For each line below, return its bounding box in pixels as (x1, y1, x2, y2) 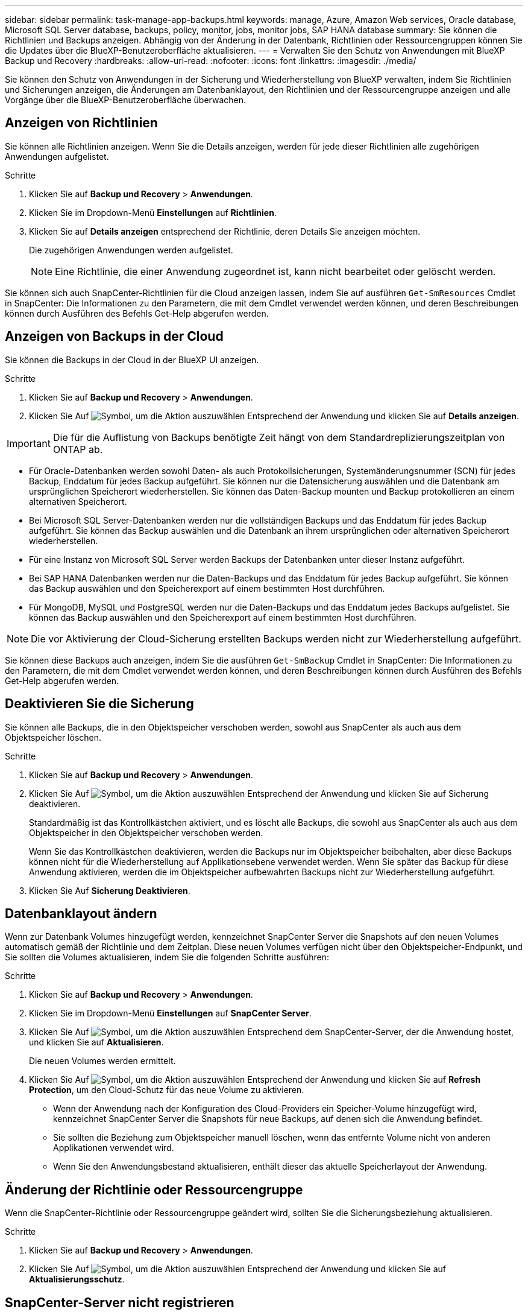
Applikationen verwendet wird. (53, 1142, 174, 1153)
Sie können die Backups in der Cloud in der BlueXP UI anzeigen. (5, 354, 259, 365)
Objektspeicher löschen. (5, 732, 102, 743)
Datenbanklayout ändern (5, 905, 157, 921)
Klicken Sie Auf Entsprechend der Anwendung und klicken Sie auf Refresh (29, 1074, 481, 1085)
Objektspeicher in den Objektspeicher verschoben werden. (29, 827, 263, 838)
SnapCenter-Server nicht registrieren (5, 1294, 234, 1310)
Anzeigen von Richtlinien (5, 115, 158, 131)
